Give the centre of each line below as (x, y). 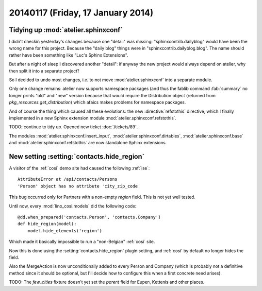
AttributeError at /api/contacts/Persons (67, 179)
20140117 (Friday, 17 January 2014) (81, 13)
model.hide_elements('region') (65, 231)
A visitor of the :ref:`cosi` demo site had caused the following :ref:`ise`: (79, 168)
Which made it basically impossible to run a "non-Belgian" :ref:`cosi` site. (82, 242)
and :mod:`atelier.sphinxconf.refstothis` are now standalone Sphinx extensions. (88, 143)
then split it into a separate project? (44, 71)
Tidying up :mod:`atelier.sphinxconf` (66, 30)
